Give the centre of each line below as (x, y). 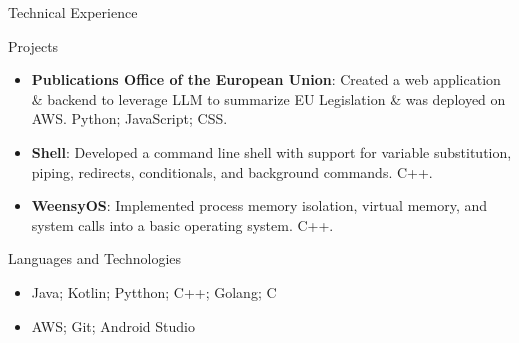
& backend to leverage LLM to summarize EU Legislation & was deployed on (268, 98)
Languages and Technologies (95, 258)
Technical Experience (73, 12)
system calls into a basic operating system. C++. (182, 224)
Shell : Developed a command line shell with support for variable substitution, (271, 151)
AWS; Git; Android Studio (113, 325)
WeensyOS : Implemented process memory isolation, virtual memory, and (259, 205)
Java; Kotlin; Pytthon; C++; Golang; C (154, 291)
